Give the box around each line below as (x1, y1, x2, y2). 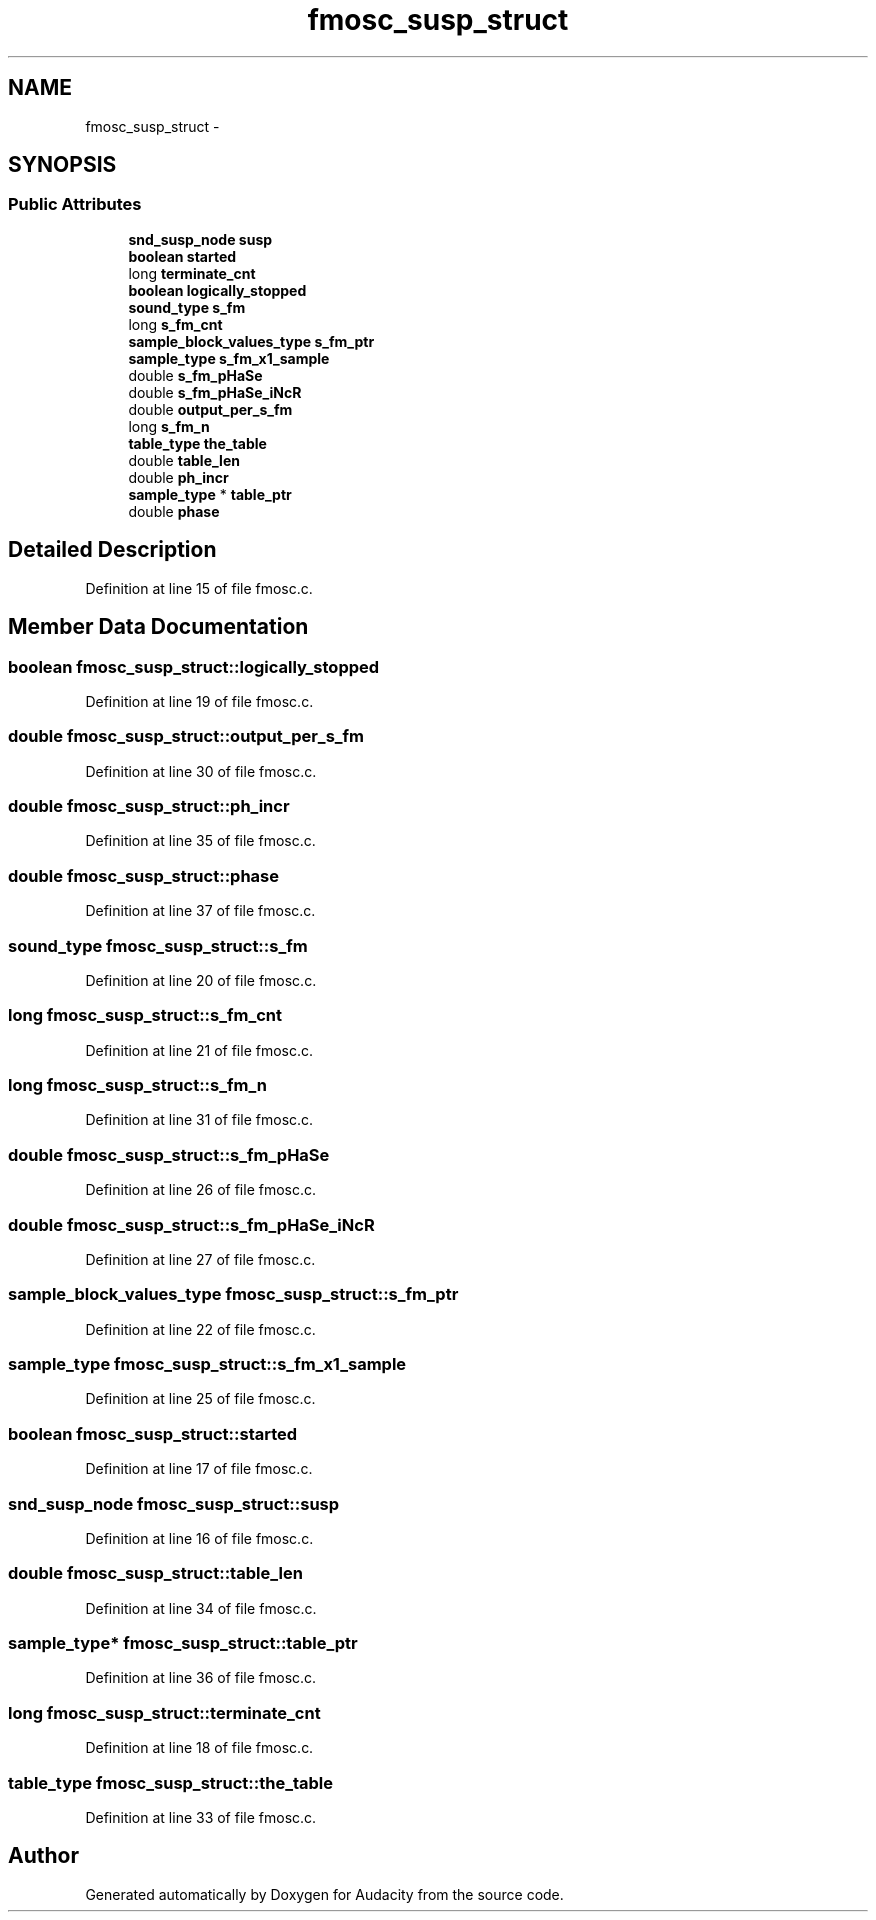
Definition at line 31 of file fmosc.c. (85, 1111, 314, 1129)
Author (8, 1843, 79, 1869)
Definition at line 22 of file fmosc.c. (85, 1320, 316, 1338)
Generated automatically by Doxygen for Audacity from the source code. (85, 1885, 564, 1903)
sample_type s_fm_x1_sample (128, 349, 330, 367)
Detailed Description (8, 537, 217, 563)
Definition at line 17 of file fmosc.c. (85, 1460, 313, 1478)
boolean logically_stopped (128, 281, 307, 299)
